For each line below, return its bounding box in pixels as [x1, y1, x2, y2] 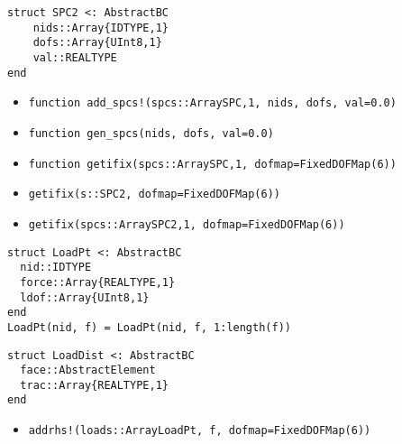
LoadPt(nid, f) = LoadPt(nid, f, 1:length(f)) [7, 320, 291, 334]
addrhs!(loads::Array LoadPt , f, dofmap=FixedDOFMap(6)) [28, 424, 371, 438]
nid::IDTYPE [20, 261, 92, 274]
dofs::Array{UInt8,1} [32, 36, 162, 50]
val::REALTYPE [32, 51, 117, 64]
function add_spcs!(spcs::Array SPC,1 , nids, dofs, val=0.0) [28, 97, 397, 110]
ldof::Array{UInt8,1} [20, 291, 150, 304]
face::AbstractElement [20, 364, 156, 377]
